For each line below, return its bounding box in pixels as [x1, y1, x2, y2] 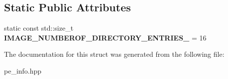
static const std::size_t [4, 23, 74, 33]
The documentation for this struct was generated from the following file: [4, 49, 225, 59]
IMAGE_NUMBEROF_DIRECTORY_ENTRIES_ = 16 [4, 32, 207, 42]
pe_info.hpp [4, 65, 42, 76]
